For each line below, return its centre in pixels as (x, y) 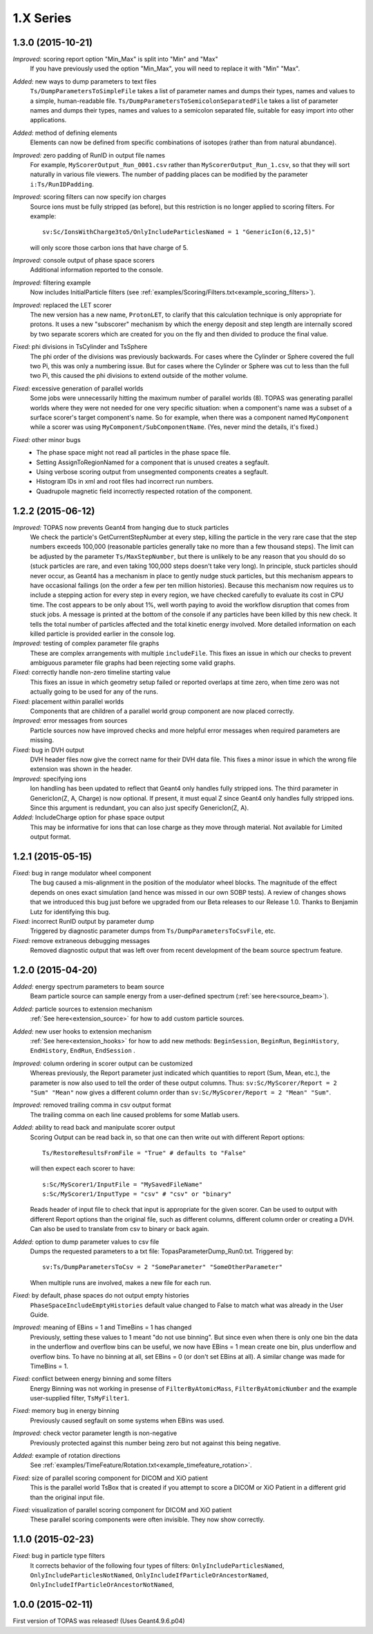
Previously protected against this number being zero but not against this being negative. (155, 1443)
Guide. (39, 1314)
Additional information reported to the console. (97, 270)
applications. (48, 120)
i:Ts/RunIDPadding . (62, 184)
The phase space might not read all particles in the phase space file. (134, 453)
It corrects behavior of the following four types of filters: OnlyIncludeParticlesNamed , (157, 1566)
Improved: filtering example (52, 283)
